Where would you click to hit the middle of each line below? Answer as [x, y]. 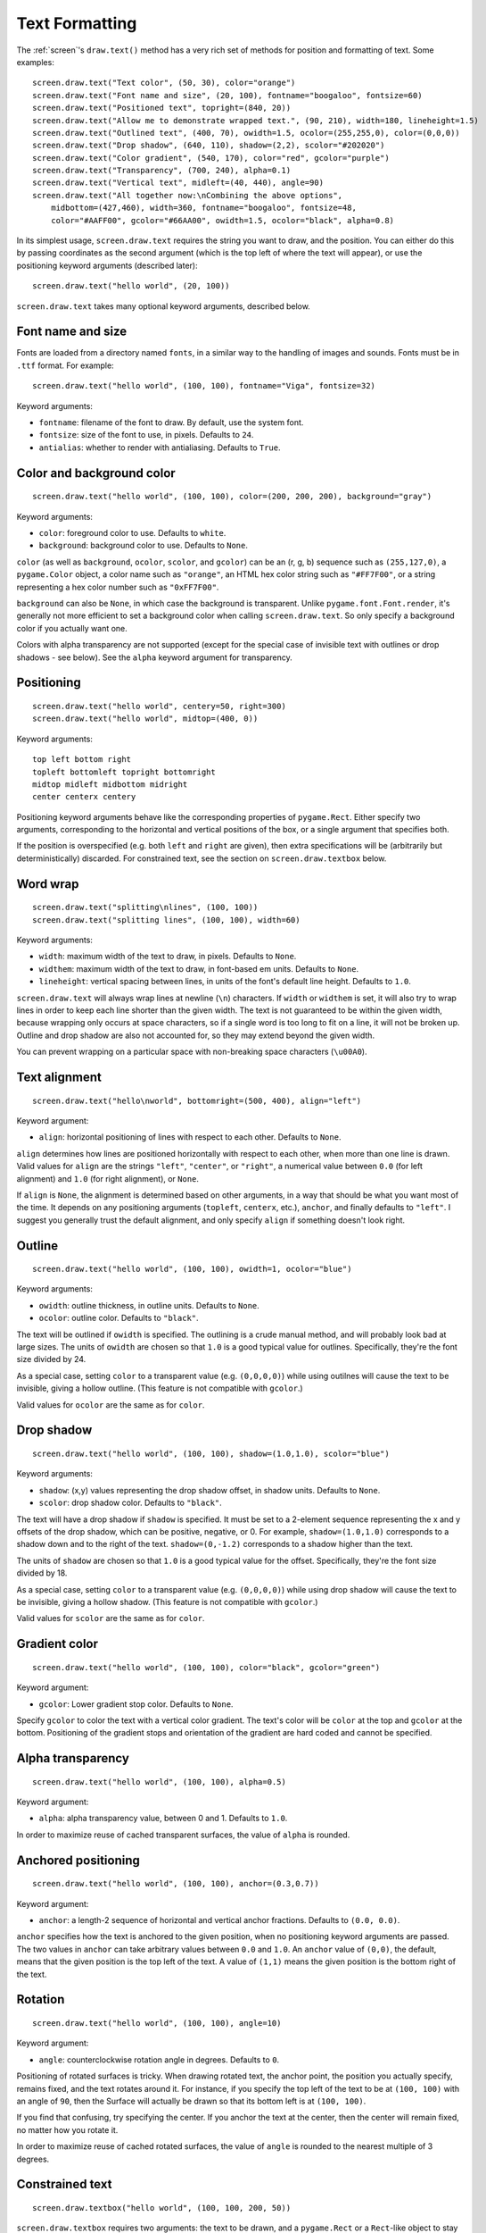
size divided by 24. [51, 1359]
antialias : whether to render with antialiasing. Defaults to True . [160, 447]
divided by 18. [42, 1573]
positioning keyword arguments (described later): [107, 265]
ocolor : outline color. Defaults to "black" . [119, 1318]
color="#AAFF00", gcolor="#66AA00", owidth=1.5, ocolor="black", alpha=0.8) [222, 220]
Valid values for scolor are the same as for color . [111, 1618]
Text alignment [59, 1077]
